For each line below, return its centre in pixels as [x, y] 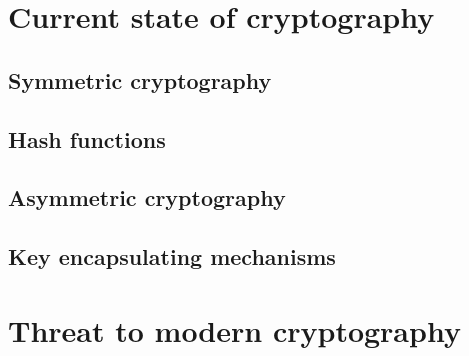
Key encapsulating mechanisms [172, 256]
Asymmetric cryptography [147, 197]
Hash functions [87, 138]
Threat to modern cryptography [234, 329]
